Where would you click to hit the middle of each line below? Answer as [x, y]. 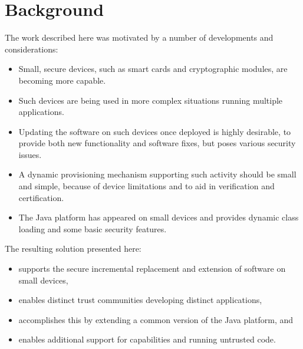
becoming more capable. [62, 80]
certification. [41, 197]
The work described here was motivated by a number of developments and [139, 37]
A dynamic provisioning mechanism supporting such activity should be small [157, 174]
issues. [30, 154]
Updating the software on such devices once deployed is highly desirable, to [155, 131]
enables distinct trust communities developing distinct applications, [140, 300]
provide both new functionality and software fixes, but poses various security [157, 143]
